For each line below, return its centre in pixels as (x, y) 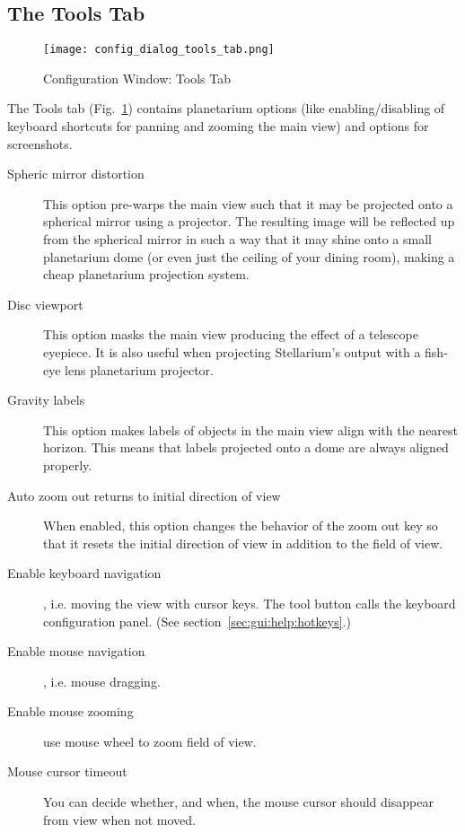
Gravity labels (46, 400)
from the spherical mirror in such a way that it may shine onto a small (237, 239)
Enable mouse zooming (70, 711)
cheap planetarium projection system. (146, 274)
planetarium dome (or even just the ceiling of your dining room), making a (249, 256)
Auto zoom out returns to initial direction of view (144, 495)
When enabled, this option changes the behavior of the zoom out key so (241, 525)
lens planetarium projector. (139, 369)
